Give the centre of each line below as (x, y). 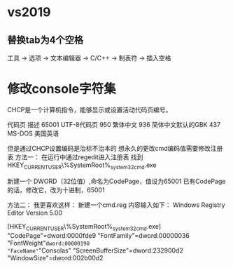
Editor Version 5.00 (35, 213)
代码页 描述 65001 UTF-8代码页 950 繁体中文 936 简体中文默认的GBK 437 (114, 124)
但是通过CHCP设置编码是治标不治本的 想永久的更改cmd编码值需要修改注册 (115, 148)
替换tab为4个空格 (45, 40)
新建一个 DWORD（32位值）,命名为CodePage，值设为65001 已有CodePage (116, 181)
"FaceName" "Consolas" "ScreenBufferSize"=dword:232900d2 (95, 250)
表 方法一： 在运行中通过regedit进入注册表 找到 (75, 157)
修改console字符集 (62, 89)
